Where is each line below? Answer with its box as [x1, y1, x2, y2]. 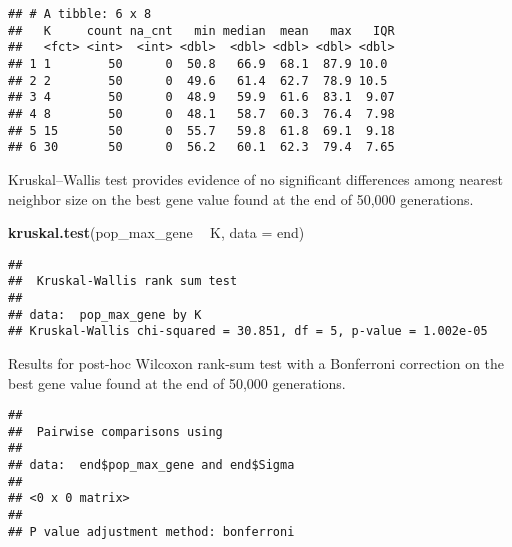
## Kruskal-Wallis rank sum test [8, 274, 238, 289]
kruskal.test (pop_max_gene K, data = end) [8, 222, 305, 243]
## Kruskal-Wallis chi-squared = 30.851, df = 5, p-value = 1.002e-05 [8, 324, 488, 339]
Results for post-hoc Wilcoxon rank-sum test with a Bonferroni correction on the [8, 352, 505, 373]
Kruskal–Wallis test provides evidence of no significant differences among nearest [8, 168, 503, 189]
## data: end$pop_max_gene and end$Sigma [8, 458, 295, 473]
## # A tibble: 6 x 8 [8, 7, 152, 21]
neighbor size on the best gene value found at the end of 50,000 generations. [8, 188, 474, 209]
